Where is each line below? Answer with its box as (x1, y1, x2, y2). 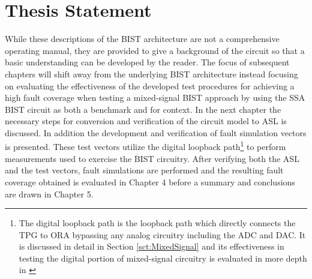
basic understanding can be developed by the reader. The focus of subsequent (5, 56, 290, 68)
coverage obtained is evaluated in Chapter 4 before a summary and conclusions (5, 175, 295, 188)
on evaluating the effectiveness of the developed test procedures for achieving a (5, 79, 295, 92)
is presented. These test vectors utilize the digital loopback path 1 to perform (5, 139, 286, 153)
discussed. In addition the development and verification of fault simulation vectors (5, 126, 307, 139)
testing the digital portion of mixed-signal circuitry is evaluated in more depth (19, 251, 307, 264)
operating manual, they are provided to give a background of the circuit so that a (5, 44, 305, 56)
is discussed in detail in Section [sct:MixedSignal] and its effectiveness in (19, 240, 284, 253)
